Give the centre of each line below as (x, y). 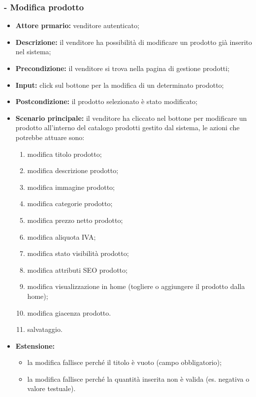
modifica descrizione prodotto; (73, 170)
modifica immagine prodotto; (71, 187)
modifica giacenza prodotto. (69, 312)
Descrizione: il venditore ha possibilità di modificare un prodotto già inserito (134, 42)
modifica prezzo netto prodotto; (75, 220)
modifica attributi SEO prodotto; (77, 270)
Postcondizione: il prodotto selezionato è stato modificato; (107, 101)
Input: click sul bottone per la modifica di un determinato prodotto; (120, 85)
